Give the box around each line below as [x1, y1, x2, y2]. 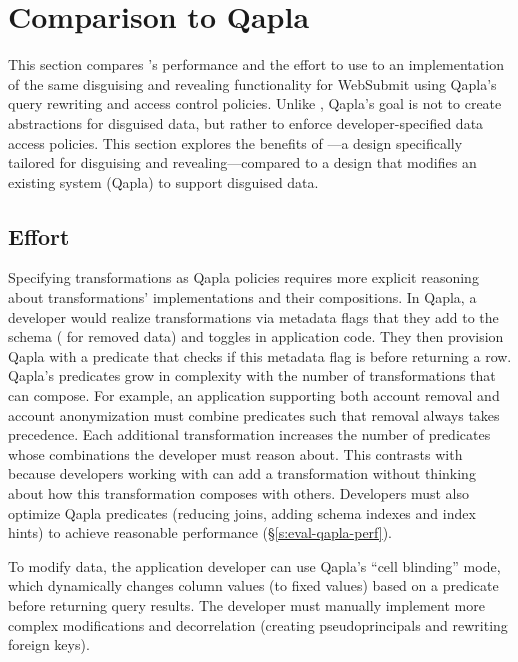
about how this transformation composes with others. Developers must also [8, 483, 470, 504]
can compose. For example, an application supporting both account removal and [8, 385, 500, 406]
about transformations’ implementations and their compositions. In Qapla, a [8, 287, 477, 308]
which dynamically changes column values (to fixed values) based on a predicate [8, 575, 499, 596]
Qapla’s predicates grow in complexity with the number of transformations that [8, 365, 496, 386]
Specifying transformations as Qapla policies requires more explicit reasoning [8, 267, 479, 288]
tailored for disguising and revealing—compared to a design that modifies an [8, 152, 477, 173]
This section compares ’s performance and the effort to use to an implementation [8, 54, 504, 75]
